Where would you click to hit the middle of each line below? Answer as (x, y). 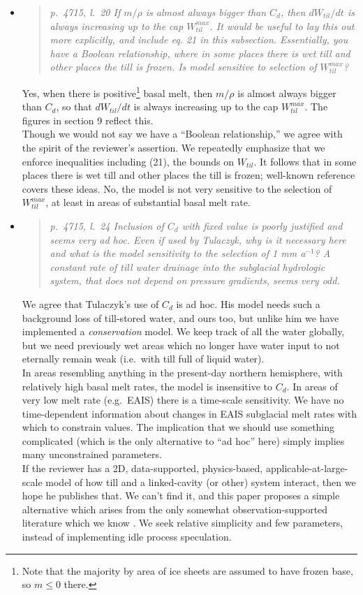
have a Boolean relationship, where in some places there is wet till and (200, 53)
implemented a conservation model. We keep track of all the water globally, (183, 331)
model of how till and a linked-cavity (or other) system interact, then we (201, 482)
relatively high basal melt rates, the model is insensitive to (147, 386)
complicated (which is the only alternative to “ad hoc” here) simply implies (183, 440)
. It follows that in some (305, 161)
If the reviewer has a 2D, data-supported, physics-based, (142, 468)
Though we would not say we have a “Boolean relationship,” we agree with (182, 134)
